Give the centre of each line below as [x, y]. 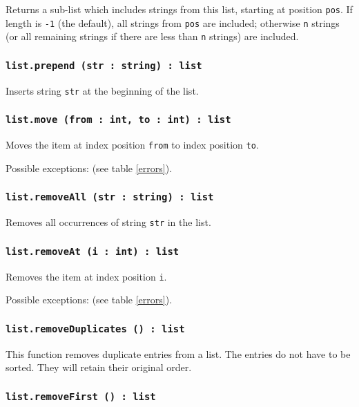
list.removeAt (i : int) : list [93, 251]
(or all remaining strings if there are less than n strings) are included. [152, 36]
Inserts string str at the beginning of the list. [102, 90]
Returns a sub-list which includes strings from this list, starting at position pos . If [179, 9]
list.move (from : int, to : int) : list [118, 120]
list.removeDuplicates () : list [95, 329]
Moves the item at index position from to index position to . [132, 145]
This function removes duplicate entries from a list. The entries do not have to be [178, 353]
